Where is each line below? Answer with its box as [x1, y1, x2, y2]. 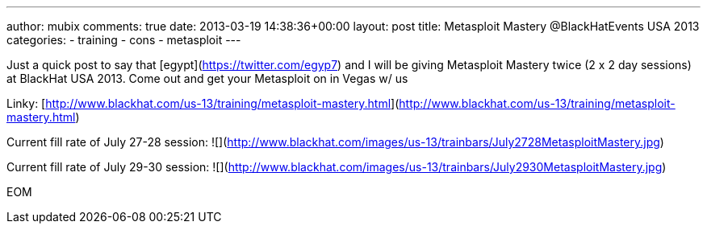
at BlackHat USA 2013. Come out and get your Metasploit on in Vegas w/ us [6, 72, 408, 85]
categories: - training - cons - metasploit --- [6, 33, 241, 47]
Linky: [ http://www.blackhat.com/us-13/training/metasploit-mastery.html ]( [6, 97, 400, 110]
